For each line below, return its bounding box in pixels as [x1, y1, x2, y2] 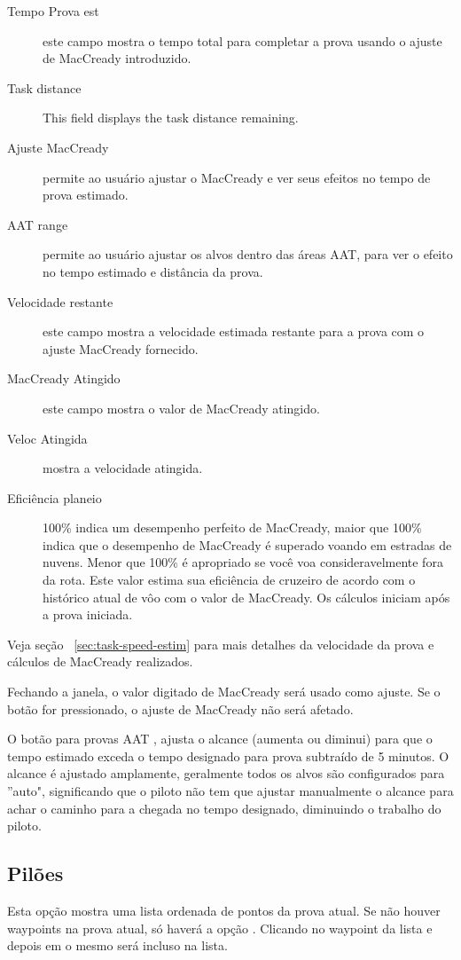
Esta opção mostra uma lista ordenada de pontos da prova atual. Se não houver [7, 901, 441, 919]
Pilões [7, 860, 64, 887]
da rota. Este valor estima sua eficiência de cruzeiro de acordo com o [43, 570, 416, 589]
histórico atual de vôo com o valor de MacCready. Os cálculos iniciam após [43, 587, 450, 606]
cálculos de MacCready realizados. [7, 652, 193, 671]
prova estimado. [43, 185, 129, 204]
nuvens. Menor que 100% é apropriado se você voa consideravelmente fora [43, 553, 443, 571]
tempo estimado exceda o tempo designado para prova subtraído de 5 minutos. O [7, 746, 449, 765]
